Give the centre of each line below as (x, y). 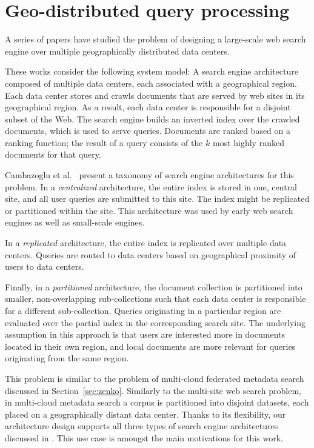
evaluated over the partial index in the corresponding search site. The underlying (155, 322)
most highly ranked (248, 142)
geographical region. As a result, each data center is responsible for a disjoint (148, 107)
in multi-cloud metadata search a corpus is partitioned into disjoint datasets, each (157, 402)
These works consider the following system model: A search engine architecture (152, 71)
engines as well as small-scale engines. (75, 222)
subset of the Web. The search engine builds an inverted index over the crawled (152, 119)
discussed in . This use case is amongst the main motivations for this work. (144, 437)
